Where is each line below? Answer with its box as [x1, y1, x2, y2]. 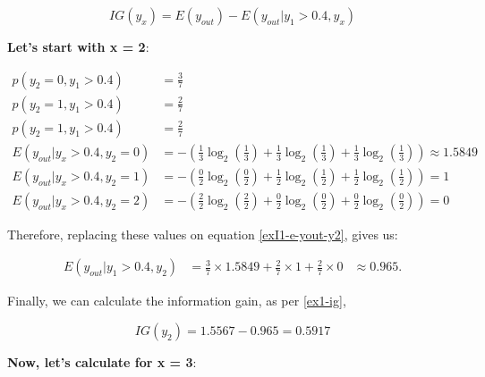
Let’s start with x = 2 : [7, 38, 149, 55]
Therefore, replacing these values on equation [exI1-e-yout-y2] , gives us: [7, 224, 398, 243]
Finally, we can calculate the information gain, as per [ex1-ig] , [7, 291, 346, 310]
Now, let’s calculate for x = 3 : [7, 353, 197, 371]
